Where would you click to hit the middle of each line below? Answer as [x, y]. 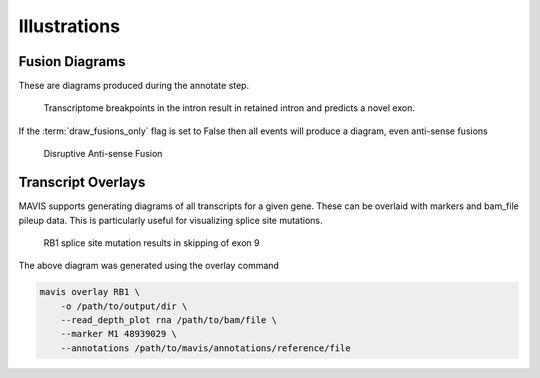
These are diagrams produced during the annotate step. [134, 86]
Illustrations [69, 26]
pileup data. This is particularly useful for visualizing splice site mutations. [171, 220]
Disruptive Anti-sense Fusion [103, 154]
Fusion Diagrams [72, 61]
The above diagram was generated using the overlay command [149, 266]
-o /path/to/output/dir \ [124, 306]
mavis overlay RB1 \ [89, 292]
